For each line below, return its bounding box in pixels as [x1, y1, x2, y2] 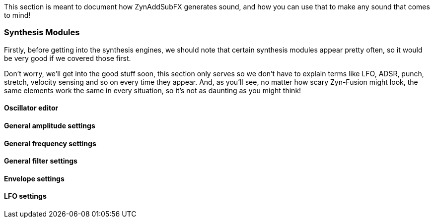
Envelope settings [4, 174, 65, 183]
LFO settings [4, 192, 47, 201]
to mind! [4, 11, 31, 19]
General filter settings [4, 157, 77, 166]
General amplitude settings [4, 121, 95, 130]
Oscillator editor [4, 104, 59, 112]
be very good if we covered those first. [4, 54, 131, 62]
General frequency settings [4, 139, 96, 148]
